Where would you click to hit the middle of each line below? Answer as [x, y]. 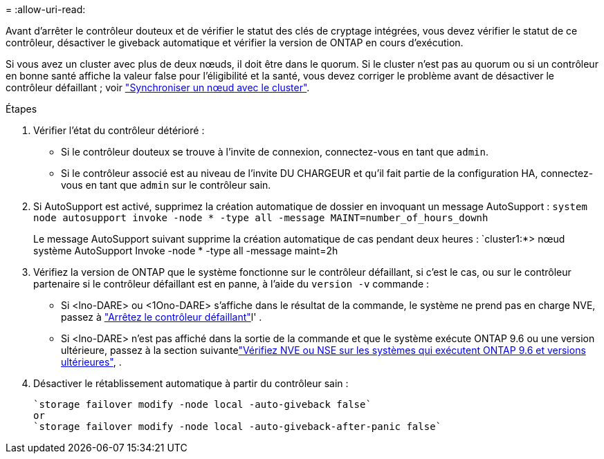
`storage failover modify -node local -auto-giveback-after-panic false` [238, 427]
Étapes [21, 109]
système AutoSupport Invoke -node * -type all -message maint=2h [186, 251]
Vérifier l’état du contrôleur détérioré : [119, 130]
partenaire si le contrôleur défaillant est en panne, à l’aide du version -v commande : [231, 284]
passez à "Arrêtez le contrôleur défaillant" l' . [162, 317]
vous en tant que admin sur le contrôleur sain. [166, 185]
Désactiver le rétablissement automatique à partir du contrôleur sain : [191, 383]
